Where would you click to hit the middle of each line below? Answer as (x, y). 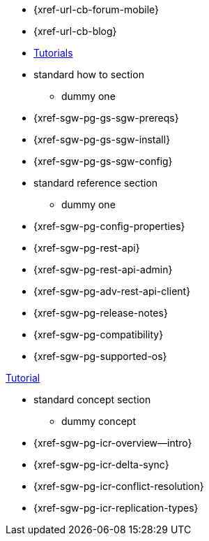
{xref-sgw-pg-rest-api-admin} (103, 269)
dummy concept (99, 421)
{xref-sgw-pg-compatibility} (99, 334)
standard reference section (96, 183)
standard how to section (89, 74)
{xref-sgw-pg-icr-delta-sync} (101, 464)
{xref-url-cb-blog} (75, 31)
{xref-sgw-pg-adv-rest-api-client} (112, 291)
